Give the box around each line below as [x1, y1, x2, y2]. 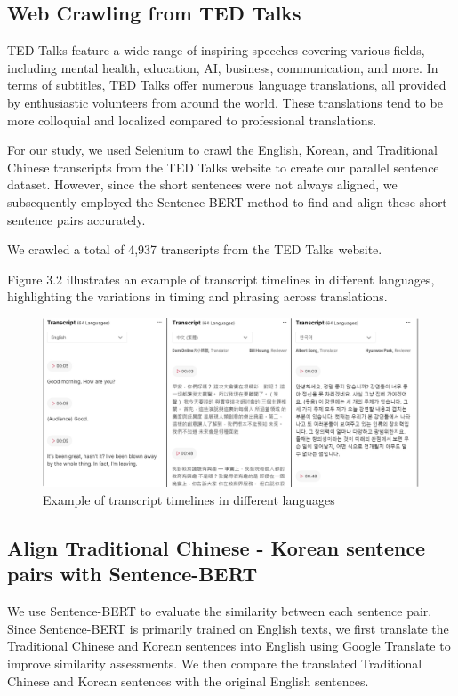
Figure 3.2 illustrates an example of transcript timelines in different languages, [7, 269, 435, 288]
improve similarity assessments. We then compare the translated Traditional [7, 653, 422, 672]
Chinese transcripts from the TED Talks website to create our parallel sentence [7, 157, 439, 176]
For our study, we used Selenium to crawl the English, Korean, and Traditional [7, 140, 438, 159]
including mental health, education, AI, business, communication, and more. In [7, 58, 438, 76]
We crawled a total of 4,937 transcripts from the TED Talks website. [7, 240, 382, 259]
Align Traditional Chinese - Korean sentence [7, 533, 426, 561]
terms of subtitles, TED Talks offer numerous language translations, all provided [7, 76, 446, 94]
